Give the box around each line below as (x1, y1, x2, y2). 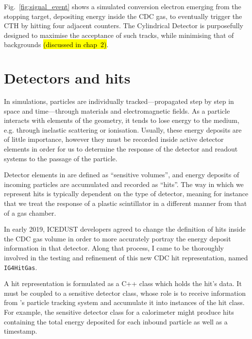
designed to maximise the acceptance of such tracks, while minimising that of (4, 30, 234, 40)
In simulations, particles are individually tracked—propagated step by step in (4, 96, 234, 106)
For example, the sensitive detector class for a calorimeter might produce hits (4, 307, 234, 317)
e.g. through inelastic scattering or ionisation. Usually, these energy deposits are (4, 124, 242, 135)
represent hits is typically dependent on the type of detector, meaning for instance (4, 188, 249, 199)
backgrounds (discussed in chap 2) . (4, 39, 109, 50)
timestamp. (4, 326, 37, 336)
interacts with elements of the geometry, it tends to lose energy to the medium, (4, 115, 239, 125)
